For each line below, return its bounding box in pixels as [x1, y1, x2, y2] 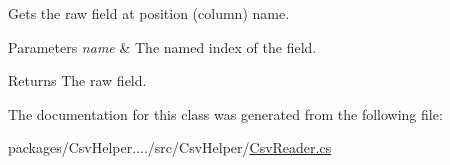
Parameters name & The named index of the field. [8, 36, 317, 57]
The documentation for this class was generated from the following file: [8, 103, 443, 124]
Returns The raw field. [8, 70, 147, 91]
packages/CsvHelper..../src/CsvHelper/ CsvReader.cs [8, 137, 332, 158]
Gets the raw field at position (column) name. [8, 3, 290, 23]
